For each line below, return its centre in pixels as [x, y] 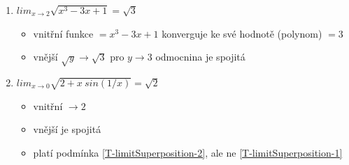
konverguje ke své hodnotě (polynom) [242, 33]
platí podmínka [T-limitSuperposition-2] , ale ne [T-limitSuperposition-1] [188, 152]
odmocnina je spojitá [200, 57]
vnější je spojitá [67, 129]
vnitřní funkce [63, 33]
